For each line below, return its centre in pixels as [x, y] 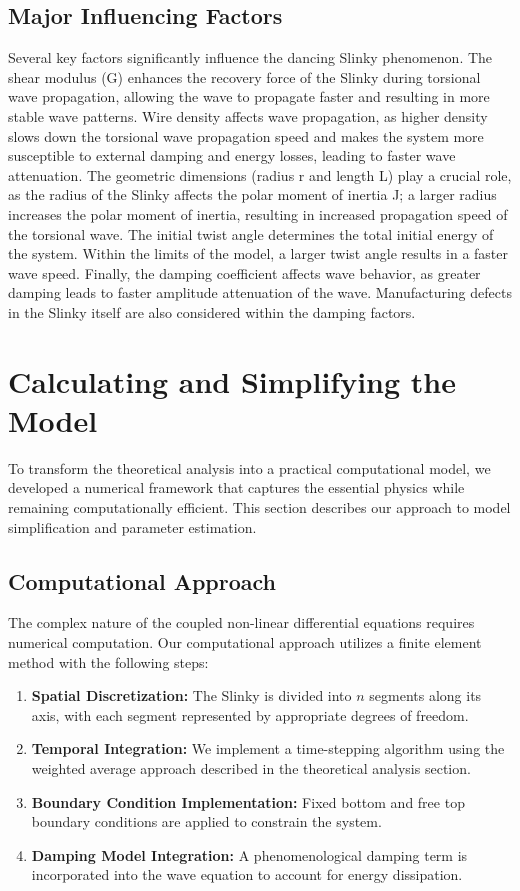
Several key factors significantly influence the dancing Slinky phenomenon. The [250, 57]
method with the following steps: [108, 661]
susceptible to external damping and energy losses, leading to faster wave [232, 155]
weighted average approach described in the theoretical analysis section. [251, 767]
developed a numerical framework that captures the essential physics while [236, 487]
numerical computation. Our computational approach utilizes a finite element [245, 642]
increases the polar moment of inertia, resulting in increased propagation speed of [258, 213]
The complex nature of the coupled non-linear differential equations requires [241, 622]
